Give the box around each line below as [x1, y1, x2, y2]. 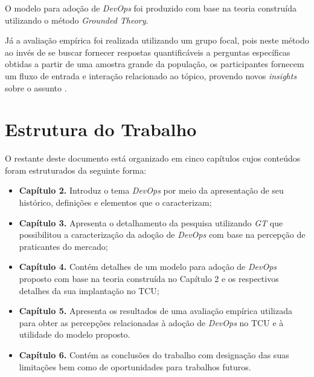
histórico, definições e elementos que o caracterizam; [19, 196, 212, 209]
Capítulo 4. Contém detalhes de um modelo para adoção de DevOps [19, 260, 277, 273]
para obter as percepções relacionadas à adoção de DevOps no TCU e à [19, 316, 284, 329]
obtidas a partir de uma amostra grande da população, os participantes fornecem [5, 57, 304, 70]
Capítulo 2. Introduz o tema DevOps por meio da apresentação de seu [19, 184, 284, 197]
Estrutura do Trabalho [5, 117, 197, 142]
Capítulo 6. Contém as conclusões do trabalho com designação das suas [19, 349, 289, 361]
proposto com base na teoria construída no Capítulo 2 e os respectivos [19, 272, 279, 285]
